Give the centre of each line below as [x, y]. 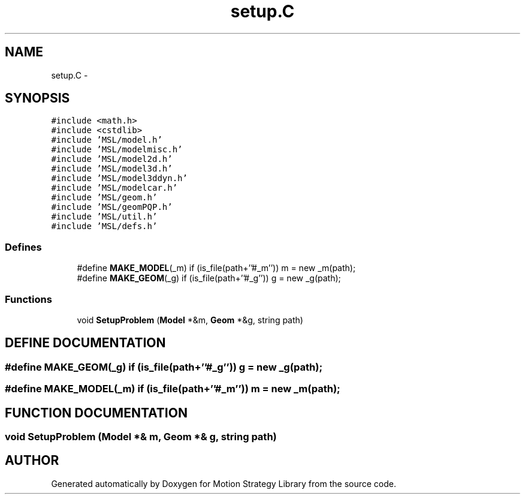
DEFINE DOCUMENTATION [85, 343]
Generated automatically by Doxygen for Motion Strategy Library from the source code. [224, 483]
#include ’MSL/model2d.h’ [112, 159]
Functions [28, 299]
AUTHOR [32, 461]
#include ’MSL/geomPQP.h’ [112, 207]
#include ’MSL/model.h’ [107, 140]
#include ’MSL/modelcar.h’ [114, 188]
